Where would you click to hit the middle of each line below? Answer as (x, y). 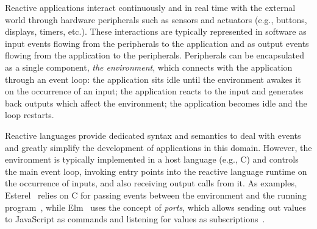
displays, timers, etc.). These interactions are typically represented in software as (156, 31)
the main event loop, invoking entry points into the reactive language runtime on (156, 171)
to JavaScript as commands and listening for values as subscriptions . (135, 219)
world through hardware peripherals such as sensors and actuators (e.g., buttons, (156, 19)
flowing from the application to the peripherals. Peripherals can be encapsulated (155, 55)
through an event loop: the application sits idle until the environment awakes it (153, 79)
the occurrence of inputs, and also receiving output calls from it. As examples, (151, 183)
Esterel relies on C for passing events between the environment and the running (156, 195)
